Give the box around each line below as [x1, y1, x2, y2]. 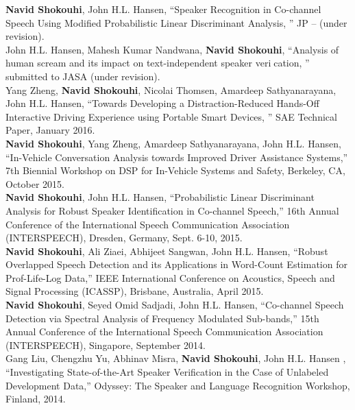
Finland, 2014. [5, 391, 66, 406]
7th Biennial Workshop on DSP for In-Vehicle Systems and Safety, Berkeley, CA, [5, 163, 345, 178]
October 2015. [5, 176, 64, 191]
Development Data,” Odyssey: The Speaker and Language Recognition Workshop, [5, 378, 350, 392]
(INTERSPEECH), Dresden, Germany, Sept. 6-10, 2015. [5, 230, 243, 245]
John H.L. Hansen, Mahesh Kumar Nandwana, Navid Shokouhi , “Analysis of [5, 42, 339, 56]
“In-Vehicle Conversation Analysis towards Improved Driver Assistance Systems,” [5, 149, 348, 164]
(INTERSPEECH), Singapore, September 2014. [5, 337, 206, 352]
